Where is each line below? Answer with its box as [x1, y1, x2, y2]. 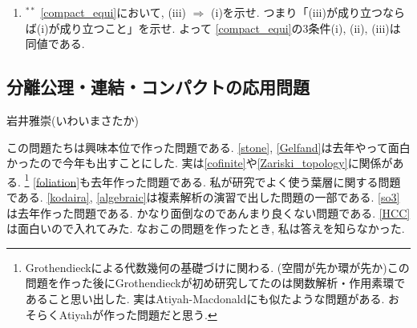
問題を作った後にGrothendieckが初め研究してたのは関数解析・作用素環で [25, 274, 406, 291]
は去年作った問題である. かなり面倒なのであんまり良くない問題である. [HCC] [6, 204, 411, 221]
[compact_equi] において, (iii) [40, 4, 186, 20]
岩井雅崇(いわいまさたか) [6, 111, 139, 128]
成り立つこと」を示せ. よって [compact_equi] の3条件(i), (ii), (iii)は [59, 19, 401, 36]
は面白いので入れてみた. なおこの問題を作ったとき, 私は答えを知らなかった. [6, 220, 405, 237]
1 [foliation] [24, 170, 80, 190]
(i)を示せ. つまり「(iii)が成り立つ [211, 4, 383, 20]
